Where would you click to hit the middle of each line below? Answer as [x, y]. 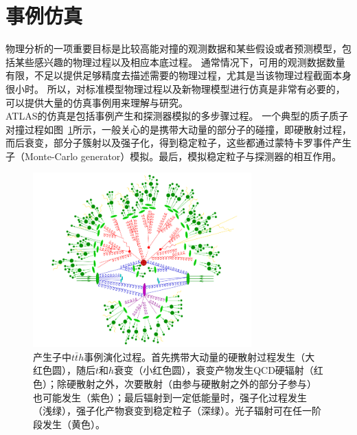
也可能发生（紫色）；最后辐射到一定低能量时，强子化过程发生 [170, 397]
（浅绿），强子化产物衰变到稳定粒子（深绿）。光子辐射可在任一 [172, 411]
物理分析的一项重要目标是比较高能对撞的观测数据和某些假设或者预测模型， [174, 48]
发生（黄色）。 [73, 424]
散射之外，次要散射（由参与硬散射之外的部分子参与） [196, 383]
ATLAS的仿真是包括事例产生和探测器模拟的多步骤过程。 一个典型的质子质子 [177, 116]
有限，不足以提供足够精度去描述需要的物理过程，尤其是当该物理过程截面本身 [178, 75]
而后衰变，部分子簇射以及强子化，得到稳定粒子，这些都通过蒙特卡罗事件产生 [178, 143]
